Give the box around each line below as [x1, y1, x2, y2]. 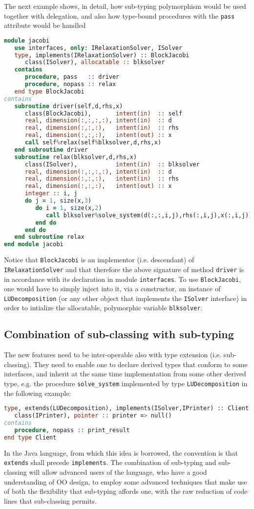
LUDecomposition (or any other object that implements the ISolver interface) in [4, 293, 247, 303]
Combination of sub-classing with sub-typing [4, 326, 234, 342]
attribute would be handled [4, 20, 86, 30]
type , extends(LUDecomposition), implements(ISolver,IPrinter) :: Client [4, 405, 249, 412]
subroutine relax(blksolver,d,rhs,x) [14, 153, 137, 161]
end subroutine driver [14, 146, 88, 153]
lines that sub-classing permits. [4, 495, 97, 506]
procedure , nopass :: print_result [14, 426, 130, 434]
